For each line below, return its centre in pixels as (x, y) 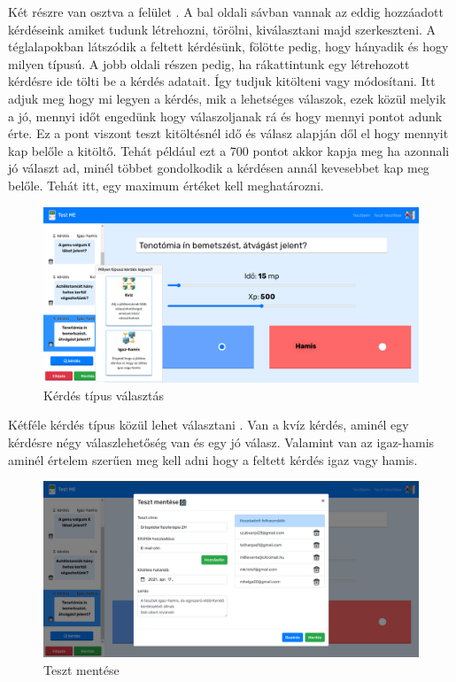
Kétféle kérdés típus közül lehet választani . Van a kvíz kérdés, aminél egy (209, 425)
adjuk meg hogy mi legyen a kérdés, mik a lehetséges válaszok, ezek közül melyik (227, 98)
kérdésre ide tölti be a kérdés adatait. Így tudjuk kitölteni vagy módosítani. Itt (222, 81)
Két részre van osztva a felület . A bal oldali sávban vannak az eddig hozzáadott (226, 12)
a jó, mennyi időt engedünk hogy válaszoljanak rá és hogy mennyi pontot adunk (225, 116)
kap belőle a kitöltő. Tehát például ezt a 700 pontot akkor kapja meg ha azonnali (229, 150)
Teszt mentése (81, 669)
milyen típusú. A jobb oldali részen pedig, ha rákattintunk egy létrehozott (209, 63)
